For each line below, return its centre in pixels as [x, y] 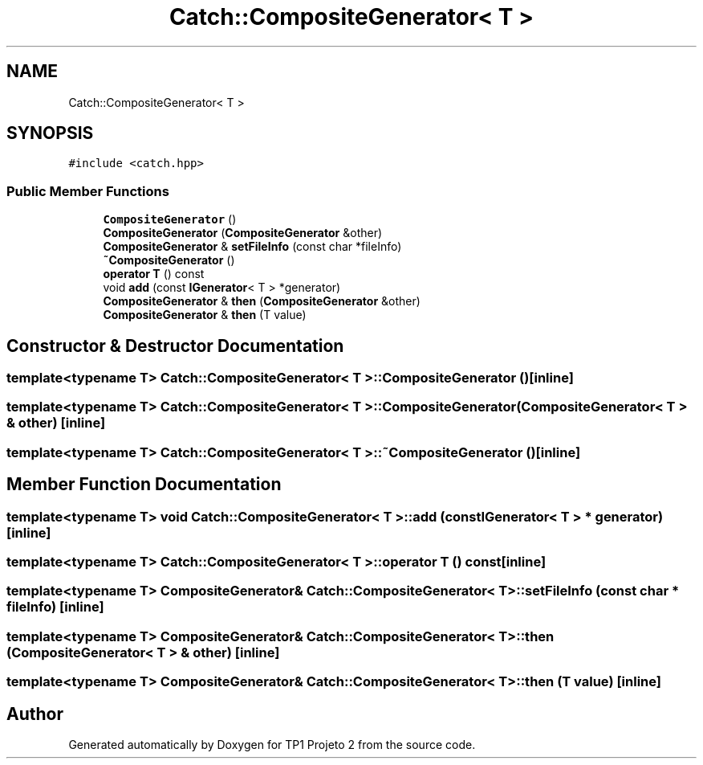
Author [35, 714]
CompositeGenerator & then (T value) [205, 315]
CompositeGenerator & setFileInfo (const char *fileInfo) [252, 247]
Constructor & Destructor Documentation [175, 346]
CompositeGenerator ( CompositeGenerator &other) [243, 233]
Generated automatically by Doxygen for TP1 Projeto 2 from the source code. [272, 744]
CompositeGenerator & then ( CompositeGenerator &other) [262, 301]
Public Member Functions [88, 191]
